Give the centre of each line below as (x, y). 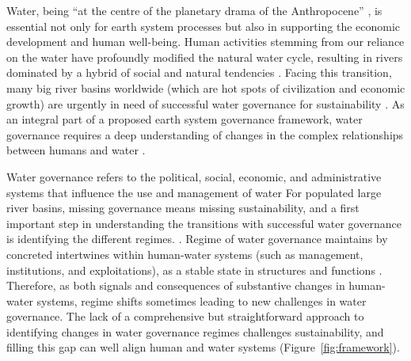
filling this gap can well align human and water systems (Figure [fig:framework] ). (203, 347)
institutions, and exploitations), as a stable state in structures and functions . (194, 270)
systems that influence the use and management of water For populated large (194, 192)
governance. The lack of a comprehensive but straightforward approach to (185, 316)
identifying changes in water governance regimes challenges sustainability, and (195, 331)
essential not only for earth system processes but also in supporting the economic (204, 26)
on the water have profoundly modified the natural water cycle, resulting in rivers (205, 57)
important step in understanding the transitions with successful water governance (204, 223)
